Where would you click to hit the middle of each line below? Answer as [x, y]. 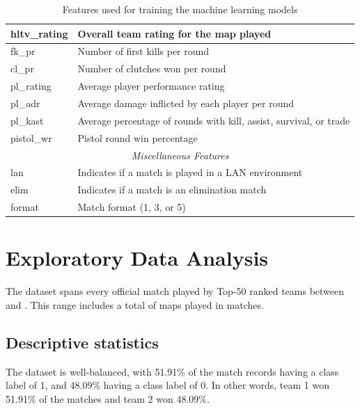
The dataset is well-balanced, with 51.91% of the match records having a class [172, 371]
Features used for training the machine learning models [180, 9]
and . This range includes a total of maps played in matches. [135, 304]
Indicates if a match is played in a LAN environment [190, 172]
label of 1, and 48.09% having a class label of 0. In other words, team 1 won [168, 385]
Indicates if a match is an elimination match [172, 190]
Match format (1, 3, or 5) [132, 207]
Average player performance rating [151, 86]
